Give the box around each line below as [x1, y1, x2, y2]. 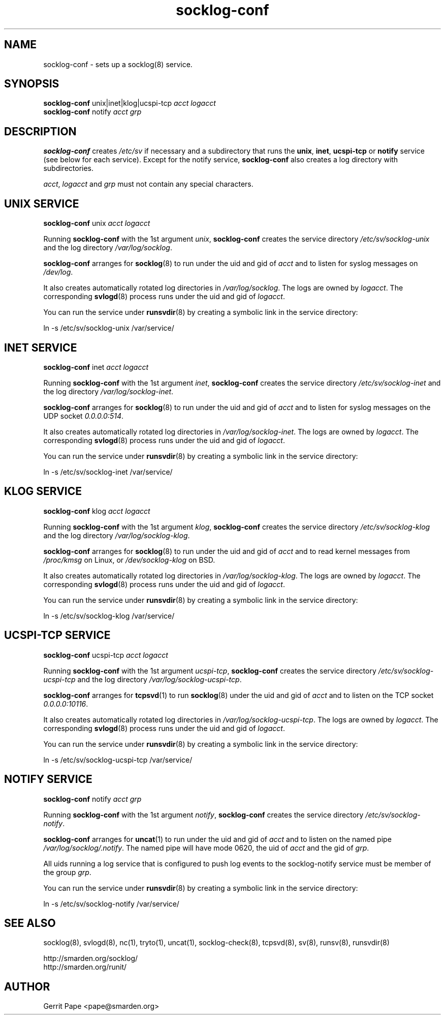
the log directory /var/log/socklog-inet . [43, 387, 174, 396]
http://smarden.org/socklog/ [43, 954, 138, 963]
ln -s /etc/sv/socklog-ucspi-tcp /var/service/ [43, 755, 193, 764]
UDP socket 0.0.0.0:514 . [43, 411, 124, 420]
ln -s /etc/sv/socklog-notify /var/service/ [43, 899, 179, 908]
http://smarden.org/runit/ [43, 963, 127, 972]
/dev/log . [43, 268, 73, 277]
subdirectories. [43, 164, 94, 173]
